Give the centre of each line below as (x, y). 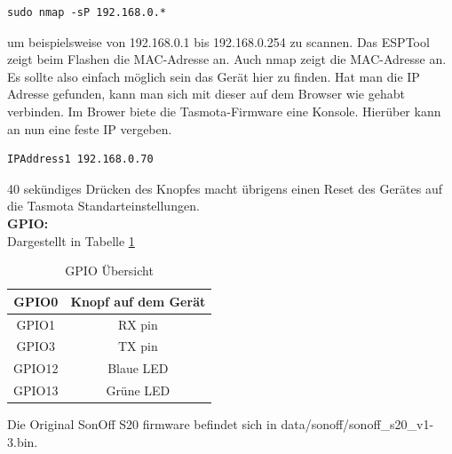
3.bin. (23, 441)
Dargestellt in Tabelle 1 (71, 240)
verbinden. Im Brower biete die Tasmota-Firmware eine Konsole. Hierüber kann (224, 111)
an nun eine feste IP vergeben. (90, 128)
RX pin (138, 324)
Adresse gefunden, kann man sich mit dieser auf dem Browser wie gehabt (206, 94)
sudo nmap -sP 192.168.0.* (87, 12)
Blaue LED (138, 368)
